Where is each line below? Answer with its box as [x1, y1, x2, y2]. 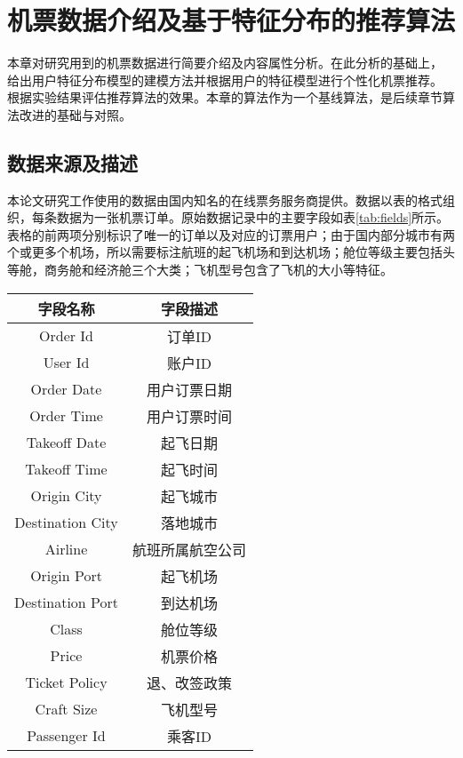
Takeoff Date [26, 432, 107, 453]
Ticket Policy [25, 672, 108, 693]
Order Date [30, 379, 102, 400]
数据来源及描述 [7, 148, 138, 176]
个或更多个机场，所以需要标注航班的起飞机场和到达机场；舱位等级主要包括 [7, 243, 443, 261]
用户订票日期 [147, 379, 233, 400]
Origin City [30, 485, 102, 507]
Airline [44, 539, 88, 560]
